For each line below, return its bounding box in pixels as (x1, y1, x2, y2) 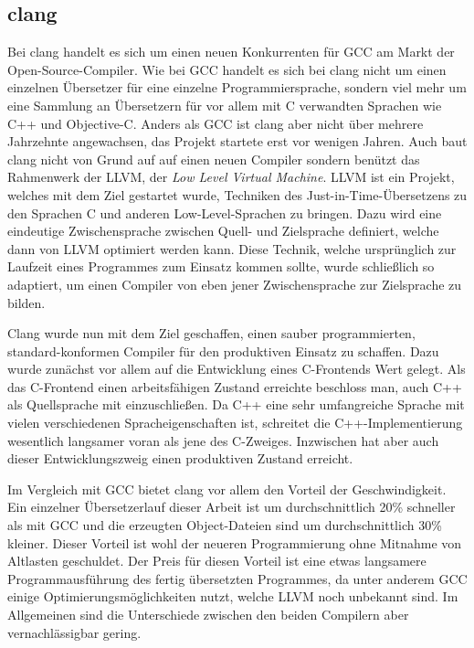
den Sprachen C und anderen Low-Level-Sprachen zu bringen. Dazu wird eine (7, 203, 442, 222)
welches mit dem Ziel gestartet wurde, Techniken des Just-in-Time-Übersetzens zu (7, 185, 468, 204)
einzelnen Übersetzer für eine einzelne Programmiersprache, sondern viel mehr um (7, 78, 467, 97)
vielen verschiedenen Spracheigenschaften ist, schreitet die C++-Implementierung (7, 413, 463, 432)
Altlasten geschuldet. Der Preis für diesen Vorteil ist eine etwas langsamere (7, 551, 427, 570)
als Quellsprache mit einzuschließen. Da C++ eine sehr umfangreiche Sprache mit (7, 395, 465, 414)
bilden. (7, 292, 46, 312)
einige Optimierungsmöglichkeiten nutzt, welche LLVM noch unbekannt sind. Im (7, 587, 458, 606)
